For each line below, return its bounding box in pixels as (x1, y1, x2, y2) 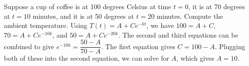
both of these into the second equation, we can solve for (4, 53, 169, 63)
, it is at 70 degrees (188, 1, 245, 11)
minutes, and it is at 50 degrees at (32, 11, 134, 21)
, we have (146, 20, 174, 30)
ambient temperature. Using (4, 20, 88, 30)
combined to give (4, 41, 54, 51)
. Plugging (215, 41, 246, 51)
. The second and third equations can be (118, 29, 238, 40)
